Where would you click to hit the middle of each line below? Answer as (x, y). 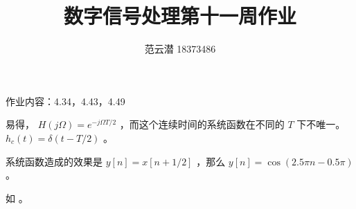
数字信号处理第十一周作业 (180, 16)
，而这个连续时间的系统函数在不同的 (202, 124)
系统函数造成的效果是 (54, 161)
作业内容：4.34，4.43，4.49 (65, 101)
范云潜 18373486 (180, 49)
